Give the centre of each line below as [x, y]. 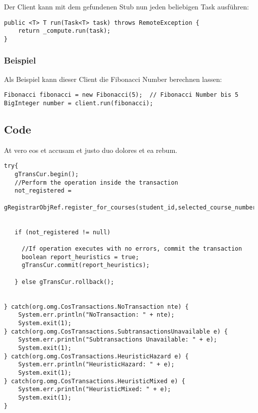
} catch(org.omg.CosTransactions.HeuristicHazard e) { [97, 356]
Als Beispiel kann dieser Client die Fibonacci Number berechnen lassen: [113, 79]
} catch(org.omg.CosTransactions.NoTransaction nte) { [97, 307]
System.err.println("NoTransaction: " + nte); [96, 315]
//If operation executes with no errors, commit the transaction [132, 249]
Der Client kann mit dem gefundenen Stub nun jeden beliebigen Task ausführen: [127, 6]
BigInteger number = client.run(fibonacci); [79, 103]
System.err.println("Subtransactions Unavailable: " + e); [118, 340]
